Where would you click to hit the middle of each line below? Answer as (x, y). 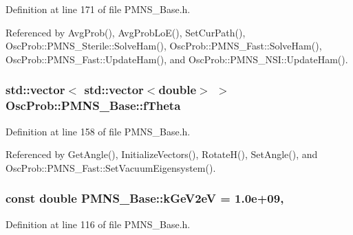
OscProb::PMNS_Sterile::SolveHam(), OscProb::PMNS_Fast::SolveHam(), (164, 46)
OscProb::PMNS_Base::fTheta (93, 105)
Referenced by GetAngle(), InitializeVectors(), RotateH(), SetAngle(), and (162, 154)
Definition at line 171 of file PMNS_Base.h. (98, 9)
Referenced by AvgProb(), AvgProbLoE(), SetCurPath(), (126, 32)
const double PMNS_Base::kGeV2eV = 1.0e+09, (145, 198)
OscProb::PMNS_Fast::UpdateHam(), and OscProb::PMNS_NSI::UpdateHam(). (177, 59)
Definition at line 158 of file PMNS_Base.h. (98, 131)
